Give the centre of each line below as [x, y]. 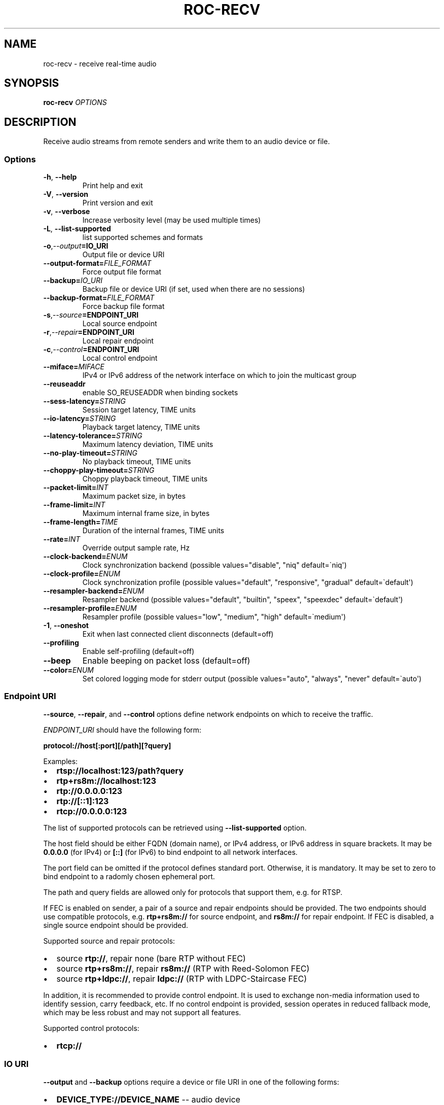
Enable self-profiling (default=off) [138, 651]
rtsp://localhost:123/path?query [120, 770]
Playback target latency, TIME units [141, 427]
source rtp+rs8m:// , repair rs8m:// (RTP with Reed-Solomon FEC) [183, 968]
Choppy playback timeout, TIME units [145, 479]
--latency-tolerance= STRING [93, 436]
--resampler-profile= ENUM [90, 608]
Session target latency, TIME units [139, 410]
